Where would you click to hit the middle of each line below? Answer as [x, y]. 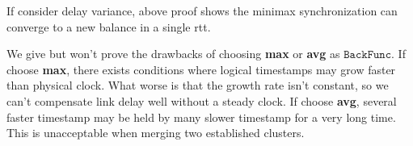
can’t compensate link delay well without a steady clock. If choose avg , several [202, 100]
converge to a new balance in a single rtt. [109, 26]
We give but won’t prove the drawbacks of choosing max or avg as [173, 54]
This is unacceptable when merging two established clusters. [156, 133]
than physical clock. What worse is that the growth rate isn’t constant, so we [198, 85]
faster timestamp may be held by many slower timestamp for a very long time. [201, 117]
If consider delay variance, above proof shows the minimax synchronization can [202, 10]
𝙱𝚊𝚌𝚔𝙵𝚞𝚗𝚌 [368, 55]
